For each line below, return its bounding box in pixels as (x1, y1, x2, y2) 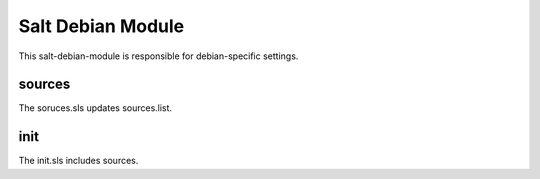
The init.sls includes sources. (18, 155, 139, 167)
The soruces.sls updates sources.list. (18, 102, 173, 114)
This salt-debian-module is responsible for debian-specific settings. (18, 50, 299, 62)
